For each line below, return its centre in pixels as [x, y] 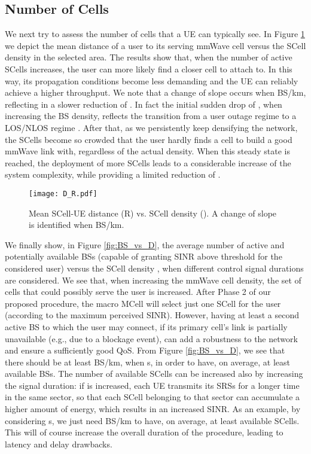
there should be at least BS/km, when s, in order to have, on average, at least [148, 362]
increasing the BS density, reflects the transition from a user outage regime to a [151, 116]
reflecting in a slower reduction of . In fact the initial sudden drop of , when [144, 104]
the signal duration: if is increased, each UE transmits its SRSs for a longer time [152, 385]
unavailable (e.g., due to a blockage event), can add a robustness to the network [151, 338]
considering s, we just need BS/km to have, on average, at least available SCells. [152, 420]
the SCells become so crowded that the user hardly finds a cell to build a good [149, 139]
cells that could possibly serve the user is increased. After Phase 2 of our [138, 292]
